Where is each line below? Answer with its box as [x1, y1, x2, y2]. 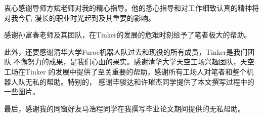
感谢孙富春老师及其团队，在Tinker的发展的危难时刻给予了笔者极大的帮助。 [4, 29, 251, 40]
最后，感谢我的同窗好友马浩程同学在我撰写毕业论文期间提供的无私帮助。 [4, 103, 245, 113]
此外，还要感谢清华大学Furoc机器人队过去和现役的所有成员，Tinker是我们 [4, 46, 248, 57]
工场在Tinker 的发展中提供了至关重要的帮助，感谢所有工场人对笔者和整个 [4, 66, 247, 76]
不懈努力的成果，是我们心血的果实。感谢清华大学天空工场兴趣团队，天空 [13, 56, 254, 67]
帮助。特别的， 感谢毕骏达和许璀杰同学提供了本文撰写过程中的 [46, 76, 254, 87]
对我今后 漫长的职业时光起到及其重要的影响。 [4, 12, 155, 23]
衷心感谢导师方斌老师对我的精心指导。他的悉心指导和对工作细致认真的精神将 [4, 3, 259, 13]
